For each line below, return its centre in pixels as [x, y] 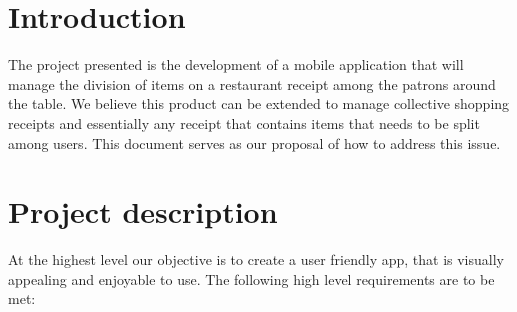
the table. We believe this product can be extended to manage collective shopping [259, 103]
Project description [143, 211]
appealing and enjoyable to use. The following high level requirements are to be [251, 278]
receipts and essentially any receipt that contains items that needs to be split [244, 122]
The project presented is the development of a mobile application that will [236, 64]
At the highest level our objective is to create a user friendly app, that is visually [256, 259]
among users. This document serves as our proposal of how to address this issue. [254, 142]
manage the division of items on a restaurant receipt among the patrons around [252, 83]
